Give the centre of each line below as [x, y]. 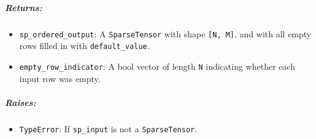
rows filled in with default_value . [84, 46]
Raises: [21, 102]
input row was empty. [60, 78]
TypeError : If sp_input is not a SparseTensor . [108, 128]
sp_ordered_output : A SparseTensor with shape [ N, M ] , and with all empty [165, 33]
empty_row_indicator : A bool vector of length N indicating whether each [157, 66]
